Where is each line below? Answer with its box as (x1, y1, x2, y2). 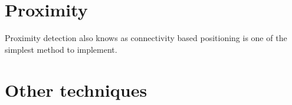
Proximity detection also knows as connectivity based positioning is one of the (5, 32, 287, 44)
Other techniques (5, 77, 147, 101)
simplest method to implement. (5, 43, 117, 55)
